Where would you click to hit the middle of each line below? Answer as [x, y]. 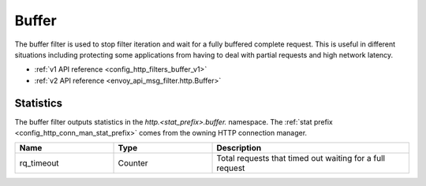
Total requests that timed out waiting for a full [301, 158]
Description [239, 148]
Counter [133, 163]
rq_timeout [39, 163]
